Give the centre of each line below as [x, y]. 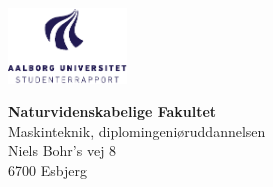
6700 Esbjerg [47, 169]
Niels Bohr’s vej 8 [62, 150]
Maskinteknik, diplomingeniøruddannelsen [137, 130]
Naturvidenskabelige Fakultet [112, 111]
